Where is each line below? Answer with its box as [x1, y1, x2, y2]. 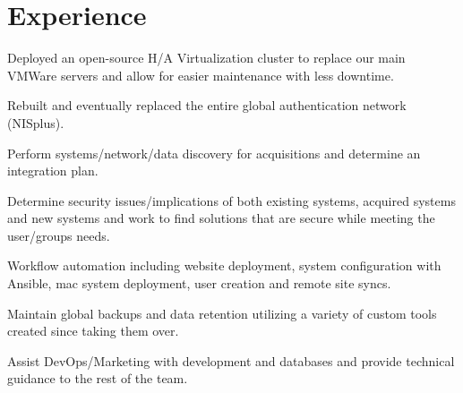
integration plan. [7, 161, 99, 180]
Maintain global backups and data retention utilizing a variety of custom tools [7, 303, 437, 322]
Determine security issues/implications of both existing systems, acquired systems [7, 191, 456, 209]
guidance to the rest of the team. [7, 369, 188, 388]
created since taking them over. [7, 321, 179, 340]
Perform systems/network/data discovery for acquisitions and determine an [7, 143, 421, 162]
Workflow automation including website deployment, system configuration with [7, 256, 442, 275]
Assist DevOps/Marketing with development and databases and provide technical [7, 351, 455, 370]
